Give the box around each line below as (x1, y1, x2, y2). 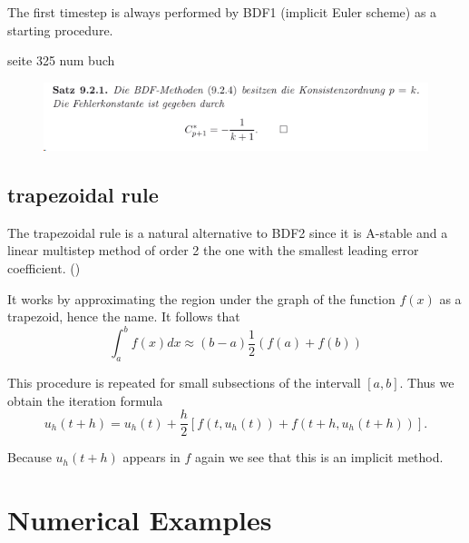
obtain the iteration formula (7, 390, 163, 410)
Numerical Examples (7, 501, 272, 538)
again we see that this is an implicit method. (195, 448, 444, 467)
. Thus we (399, 373, 454, 392)
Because (7, 448, 52, 467)
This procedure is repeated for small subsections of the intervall (7, 373, 361, 392)
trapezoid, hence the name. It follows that (7, 307, 240, 326)
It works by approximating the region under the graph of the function (7, 289, 396, 308)
